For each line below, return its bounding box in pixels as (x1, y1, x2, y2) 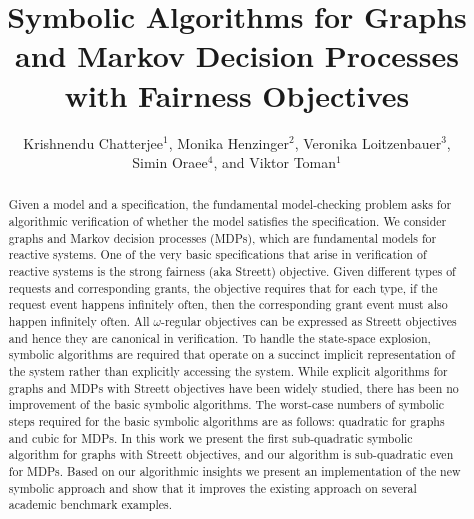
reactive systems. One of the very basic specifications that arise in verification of (8, 246, 427, 263)
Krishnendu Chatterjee (23, 132, 164, 153)
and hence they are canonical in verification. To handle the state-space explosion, (8, 329, 431, 346)
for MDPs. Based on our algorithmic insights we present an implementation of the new (8, 462, 461, 479)
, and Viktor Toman (213, 152, 337, 173)
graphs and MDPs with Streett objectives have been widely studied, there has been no (8, 379, 459, 396)
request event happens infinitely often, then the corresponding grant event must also (8, 296, 448, 313)
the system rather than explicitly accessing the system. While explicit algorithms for (8, 363, 448, 380)
